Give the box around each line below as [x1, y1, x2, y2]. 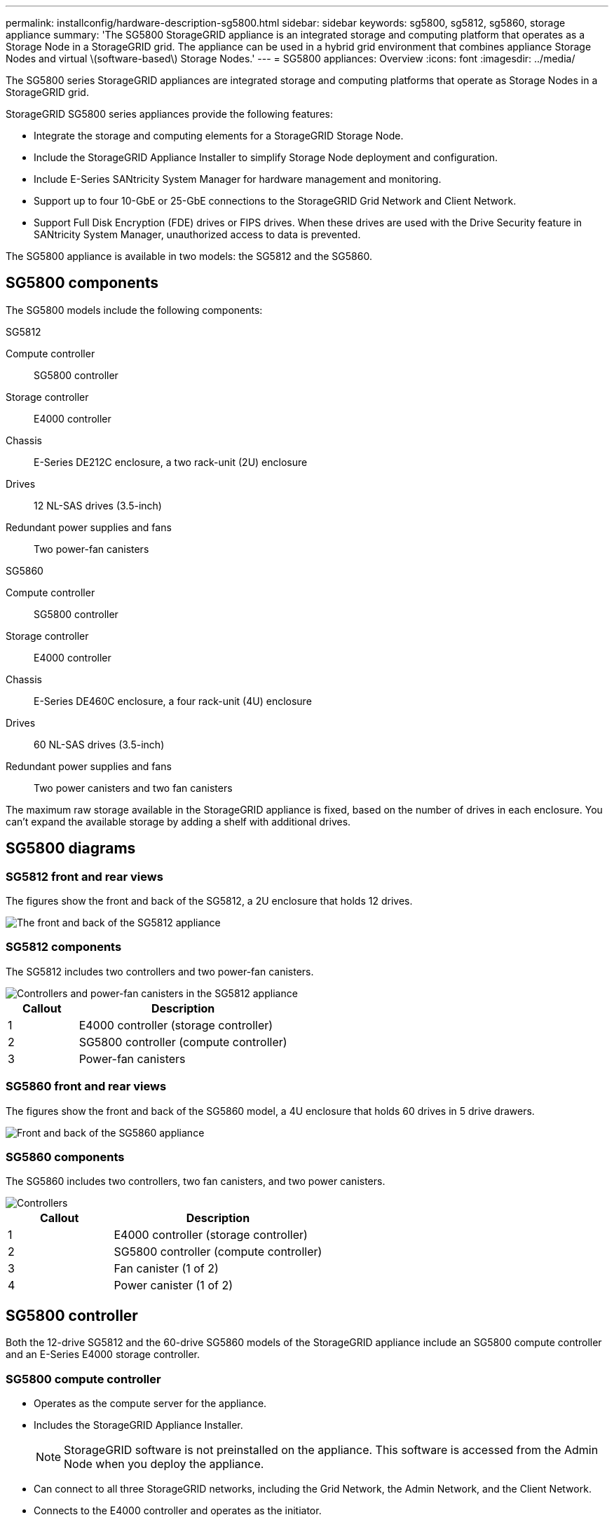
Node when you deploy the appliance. [64, 1456, 264, 1471]
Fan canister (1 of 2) [114, 1261, 219, 1276]
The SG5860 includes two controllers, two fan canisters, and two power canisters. [6, 1175, 386, 1188]
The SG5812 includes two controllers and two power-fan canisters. [6, 965, 314, 978]
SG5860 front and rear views [6, 1079, 167, 1094]
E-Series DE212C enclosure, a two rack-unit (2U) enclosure [34, 455, 308, 468]
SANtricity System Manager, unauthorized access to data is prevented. [34, 228, 361, 240]
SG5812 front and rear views [6, 869, 163, 884]
